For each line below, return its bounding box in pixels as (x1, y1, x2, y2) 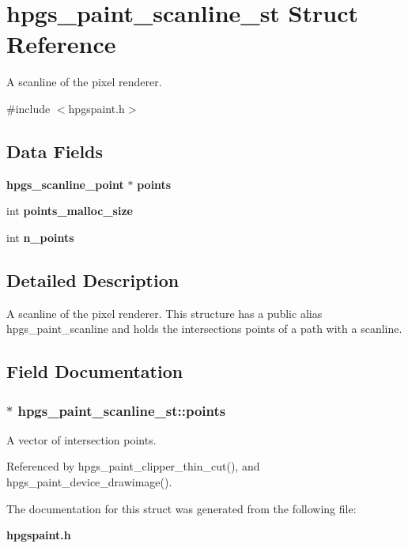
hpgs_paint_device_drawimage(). (6, 474, 172, 490)
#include (6, 100, 51, 116)
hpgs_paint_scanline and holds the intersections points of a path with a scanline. (6, 320, 402, 337)
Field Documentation (6, 359, 183, 384)
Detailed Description (6, 267, 179, 292)
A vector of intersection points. (6, 431, 157, 448)
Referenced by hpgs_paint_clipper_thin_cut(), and (6, 458, 260, 474)
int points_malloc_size (6, 202, 133, 219)
